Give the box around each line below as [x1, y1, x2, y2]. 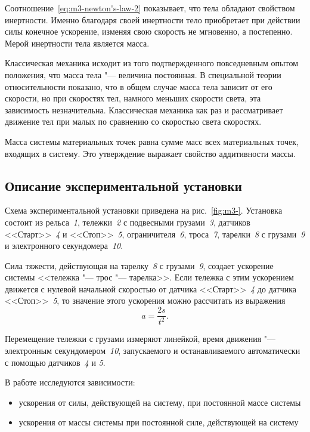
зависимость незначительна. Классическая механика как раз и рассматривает [5, 103, 283, 116]
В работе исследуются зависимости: [5, 376, 135, 388]
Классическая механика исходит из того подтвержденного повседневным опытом [5, 57, 299, 69]
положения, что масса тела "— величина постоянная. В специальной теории [5, 68, 281, 81]
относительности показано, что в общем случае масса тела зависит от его [5, 80, 272, 92]
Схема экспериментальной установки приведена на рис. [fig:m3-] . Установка [5, 204, 283, 217]
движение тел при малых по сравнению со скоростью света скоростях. [5, 115, 262, 128]
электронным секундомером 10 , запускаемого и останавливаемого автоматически [5, 344, 300, 357]
